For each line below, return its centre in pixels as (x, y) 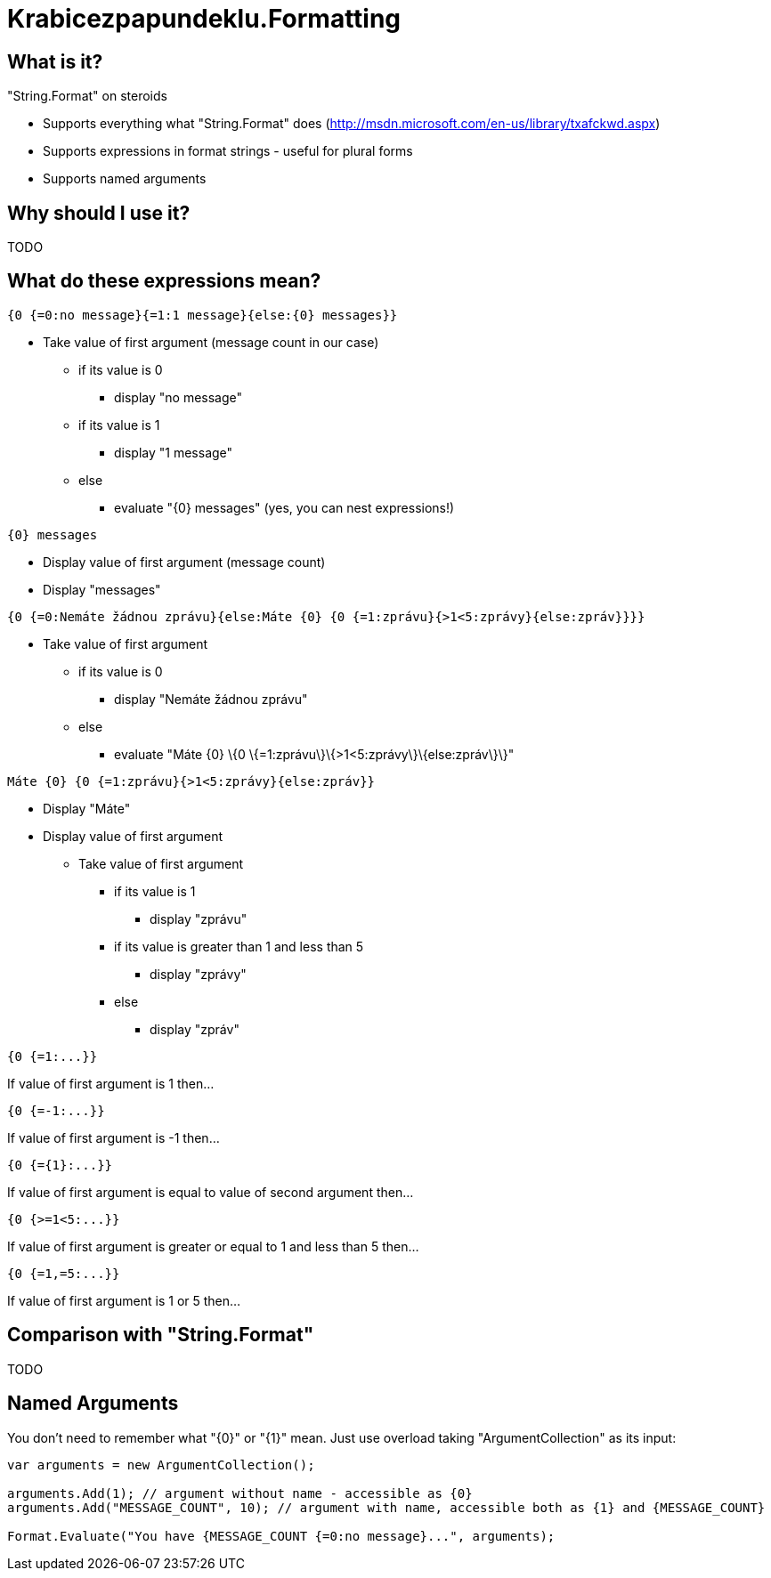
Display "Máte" (87, 808)
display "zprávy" (198, 974)
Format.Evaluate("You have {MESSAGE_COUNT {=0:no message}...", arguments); (281, 1536)
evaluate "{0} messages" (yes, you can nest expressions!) (284, 507)
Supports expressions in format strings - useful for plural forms (228, 151)
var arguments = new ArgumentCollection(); (161, 1465)
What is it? (55, 61)
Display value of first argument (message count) (184, 562)
